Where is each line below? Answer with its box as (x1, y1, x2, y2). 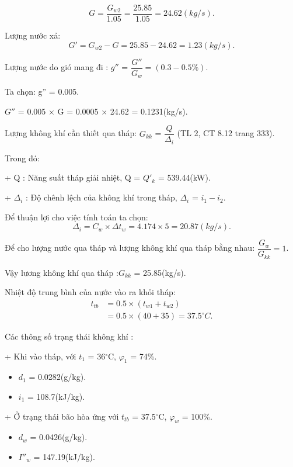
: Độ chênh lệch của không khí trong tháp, (26, 191, 177, 203)
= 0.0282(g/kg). (29, 371, 86, 383)
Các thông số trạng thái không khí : (5, 330, 134, 343)
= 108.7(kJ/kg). (27, 390, 85, 402)
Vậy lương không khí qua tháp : (5, 266, 118, 278)
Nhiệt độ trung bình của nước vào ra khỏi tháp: (5, 286, 176, 298)
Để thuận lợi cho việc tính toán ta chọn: (5, 210, 148, 223)
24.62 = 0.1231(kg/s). (110, 105, 188, 117)
